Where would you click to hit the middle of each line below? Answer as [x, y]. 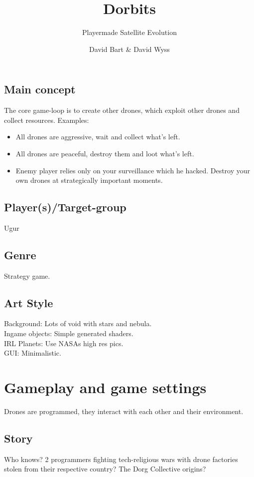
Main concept [40, 89]
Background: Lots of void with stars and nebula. [78, 323]
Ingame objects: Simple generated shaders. [69, 333]
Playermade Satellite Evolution [129, 32]
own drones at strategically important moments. [89, 180]
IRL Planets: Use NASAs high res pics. [64, 343]
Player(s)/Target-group [65, 207]
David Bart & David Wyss [129, 49]
